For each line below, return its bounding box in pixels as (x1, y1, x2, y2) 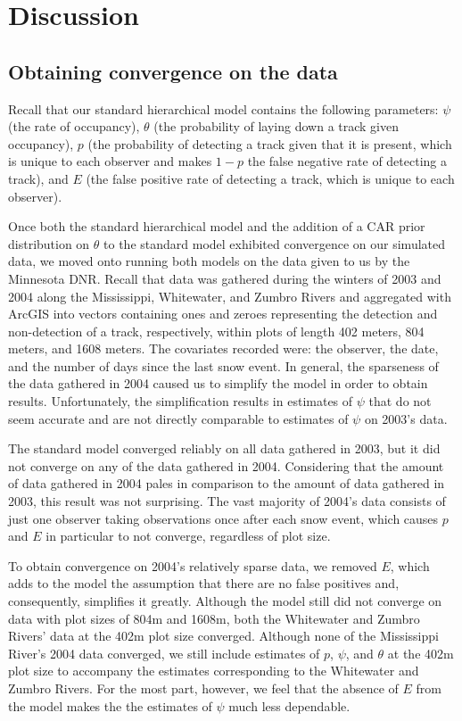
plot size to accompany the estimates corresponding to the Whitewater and (8, 661, 419, 680)
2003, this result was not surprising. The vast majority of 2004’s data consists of (8, 492, 446, 510)
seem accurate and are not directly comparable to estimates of (8, 409, 349, 427)
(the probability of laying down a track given (153, 117, 400, 136)
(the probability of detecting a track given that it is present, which (87, 134, 452, 153)
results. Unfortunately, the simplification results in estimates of (8, 392, 353, 410)
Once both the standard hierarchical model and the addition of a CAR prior (8, 217, 425, 236)
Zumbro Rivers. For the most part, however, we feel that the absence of (8, 678, 399, 697)
